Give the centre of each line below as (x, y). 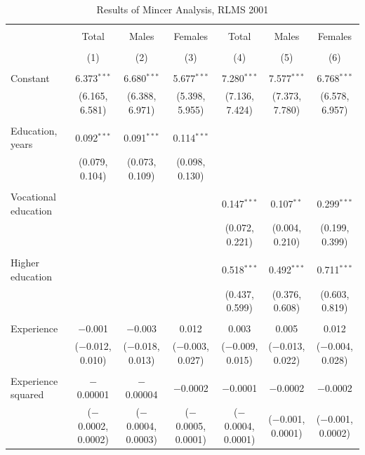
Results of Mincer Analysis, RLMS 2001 (182, 9)
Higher (25, 263)
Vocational (33, 196)
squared (27, 394)
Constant (30, 78)
